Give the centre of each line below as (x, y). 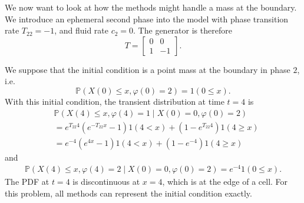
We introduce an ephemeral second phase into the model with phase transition (147, 19)
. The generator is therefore (183, 30)
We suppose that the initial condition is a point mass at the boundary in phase (148, 69)
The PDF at (27, 182)
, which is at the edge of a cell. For (225, 182)
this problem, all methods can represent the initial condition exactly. (128, 193)
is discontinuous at (106, 182)
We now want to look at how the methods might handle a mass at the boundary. (151, 7)
